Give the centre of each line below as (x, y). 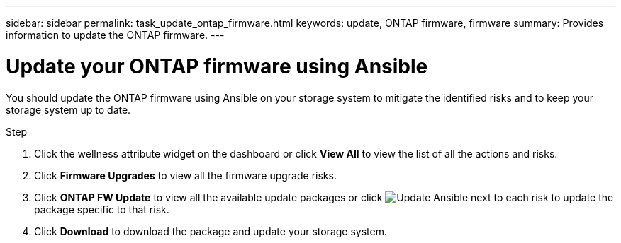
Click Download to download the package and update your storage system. (211, 231)
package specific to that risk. (102, 209)
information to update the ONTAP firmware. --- (115, 35)
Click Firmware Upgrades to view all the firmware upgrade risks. (185, 175)
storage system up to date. (68, 109)
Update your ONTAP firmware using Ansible (217, 66)
